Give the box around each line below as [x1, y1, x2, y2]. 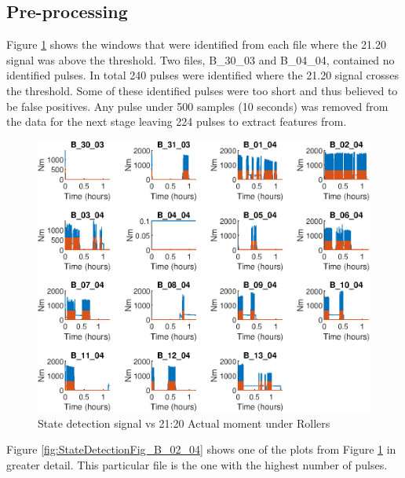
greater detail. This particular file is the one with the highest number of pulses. [6, 456, 388, 472]
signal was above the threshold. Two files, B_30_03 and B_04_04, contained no [6, 51, 395, 68]
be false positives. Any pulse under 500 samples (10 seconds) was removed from [6, 97, 389, 114]
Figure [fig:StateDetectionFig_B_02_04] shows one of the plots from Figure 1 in [6, 441, 396, 458]
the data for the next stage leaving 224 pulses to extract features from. [6, 113, 347, 130]
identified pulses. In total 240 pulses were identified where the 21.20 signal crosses [6, 67, 400, 83]
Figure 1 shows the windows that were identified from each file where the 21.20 [6, 36, 386, 53]
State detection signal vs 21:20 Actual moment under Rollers [38, 414, 330, 431]
